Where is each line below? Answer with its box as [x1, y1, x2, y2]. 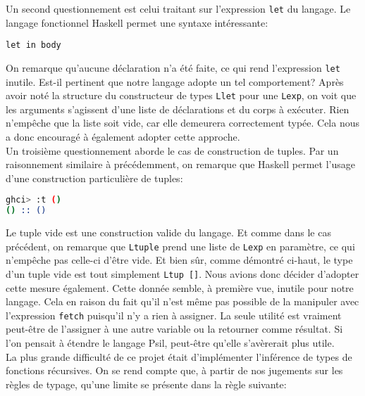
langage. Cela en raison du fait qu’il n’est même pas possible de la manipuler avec [6, 294, 359, 309]
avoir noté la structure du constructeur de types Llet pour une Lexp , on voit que [6, 88, 357, 103]
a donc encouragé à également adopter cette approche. [6, 129, 240, 143]
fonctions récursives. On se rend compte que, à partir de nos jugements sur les [6, 363, 343, 378]
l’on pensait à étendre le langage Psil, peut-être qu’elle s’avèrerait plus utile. [6, 336, 335, 350]
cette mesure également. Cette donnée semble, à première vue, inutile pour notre [6, 280, 354, 295]
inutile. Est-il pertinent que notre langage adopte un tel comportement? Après [6, 74, 344, 89]
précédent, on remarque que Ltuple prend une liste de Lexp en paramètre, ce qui [6, 238, 355, 253]
